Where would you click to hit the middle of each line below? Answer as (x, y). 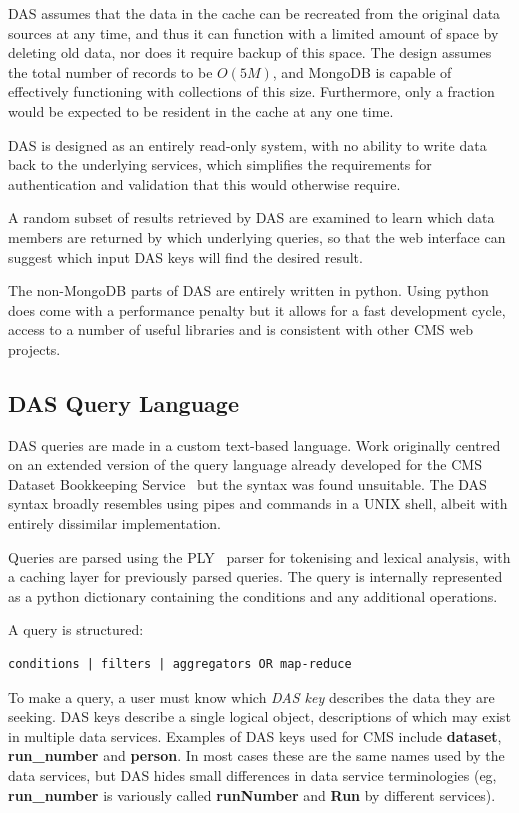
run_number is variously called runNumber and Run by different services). (252, 794)
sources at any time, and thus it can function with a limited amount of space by (253, 32)
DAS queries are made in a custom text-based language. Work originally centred (254, 444)
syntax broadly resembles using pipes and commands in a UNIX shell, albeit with (258, 503)
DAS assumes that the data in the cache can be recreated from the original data (254, 13)
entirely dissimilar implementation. (114, 523)
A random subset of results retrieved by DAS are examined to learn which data (251, 217)
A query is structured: (76, 629)
